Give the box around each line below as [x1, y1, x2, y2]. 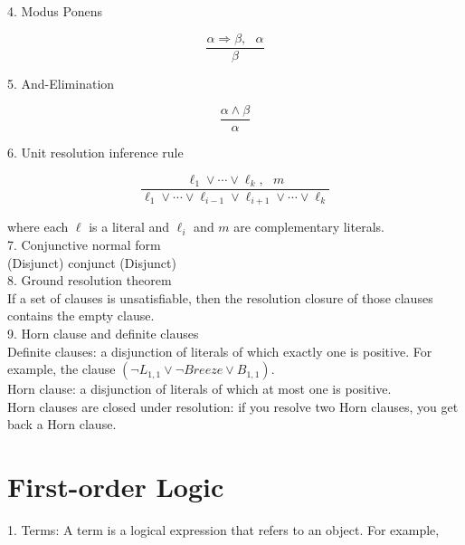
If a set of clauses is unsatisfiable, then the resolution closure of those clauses [7, 288, 433, 307]
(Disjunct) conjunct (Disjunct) [7, 253, 176, 272]
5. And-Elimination [7, 73, 115, 92]
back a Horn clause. [7, 415, 117, 434]
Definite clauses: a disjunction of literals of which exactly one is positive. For [7, 341, 432, 360]
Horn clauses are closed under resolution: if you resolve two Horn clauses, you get [7, 397, 459, 416]
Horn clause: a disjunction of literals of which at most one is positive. [7, 379, 392, 398]
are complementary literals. [233, 217, 384, 236]
